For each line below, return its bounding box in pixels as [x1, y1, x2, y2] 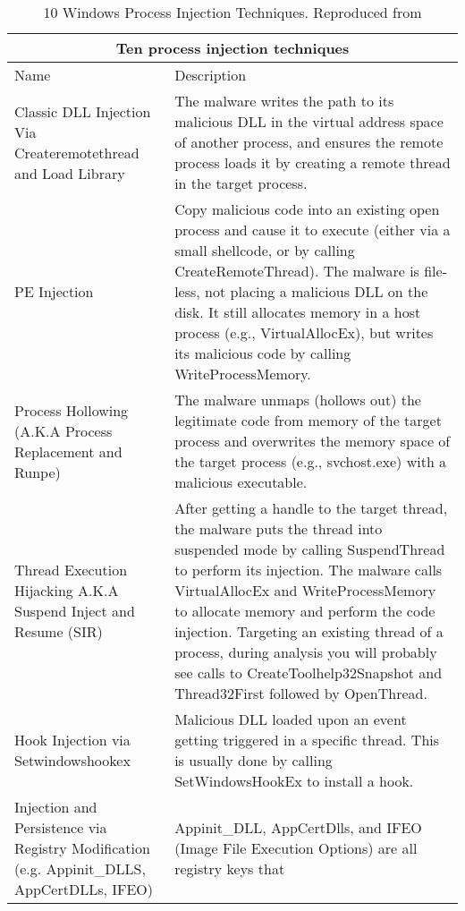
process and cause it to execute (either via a [174, 219, 451, 240]
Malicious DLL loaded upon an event [174, 709, 407, 729]
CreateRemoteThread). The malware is [174, 260, 419, 281]
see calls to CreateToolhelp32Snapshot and [174, 662, 443, 683]
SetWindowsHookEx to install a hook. [174, 771, 414, 791]
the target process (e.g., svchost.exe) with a [174, 451, 447, 472]
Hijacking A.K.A [14, 580, 119, 600]
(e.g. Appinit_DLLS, [14, 858, 146, 879]
